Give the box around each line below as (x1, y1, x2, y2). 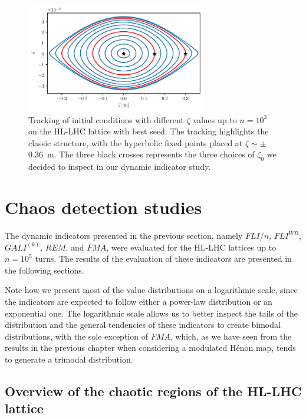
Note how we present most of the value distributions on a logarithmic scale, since (5, 284, 298, 296)
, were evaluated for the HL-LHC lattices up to (106, 241, 277, 253)
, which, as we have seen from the (170, 330, 292, 342)
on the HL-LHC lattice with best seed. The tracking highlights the (28, 125, 269, 137)
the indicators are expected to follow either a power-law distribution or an (5, 295, 272, 307)
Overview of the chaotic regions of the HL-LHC (5, 381, 302, 400)
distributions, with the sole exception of (5, 330, 148, 342)
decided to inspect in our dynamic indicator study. (28, 160, 211, 173)
